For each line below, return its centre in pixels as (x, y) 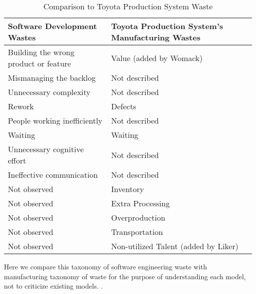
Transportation (137, 232)
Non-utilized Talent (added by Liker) (175, 246)
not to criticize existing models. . (53, 286)
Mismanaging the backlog (52, 78)
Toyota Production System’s (167, 26)
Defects (124, 106)
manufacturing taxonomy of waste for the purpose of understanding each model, (125, 276)
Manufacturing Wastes (156, 37)
